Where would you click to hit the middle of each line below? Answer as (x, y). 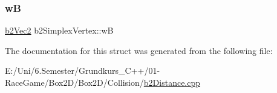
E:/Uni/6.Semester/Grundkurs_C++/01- (83, 70)
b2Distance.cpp (172, 82)
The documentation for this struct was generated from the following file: (139, 50)
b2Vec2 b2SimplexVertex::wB (59, 30)
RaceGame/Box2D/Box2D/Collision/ (74, 82)
